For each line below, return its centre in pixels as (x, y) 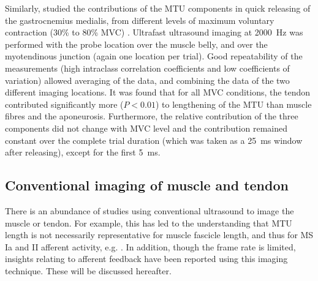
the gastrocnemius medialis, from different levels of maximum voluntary (140, 20)
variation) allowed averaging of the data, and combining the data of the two (147, 80)
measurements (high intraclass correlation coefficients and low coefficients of (147, 68)
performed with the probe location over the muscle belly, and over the (136, 44)
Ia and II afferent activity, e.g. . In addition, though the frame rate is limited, (150, 246)
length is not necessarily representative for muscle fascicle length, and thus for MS (159, 235)
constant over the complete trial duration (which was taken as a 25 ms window (154, 140)
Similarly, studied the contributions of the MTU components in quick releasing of (158, 8)
